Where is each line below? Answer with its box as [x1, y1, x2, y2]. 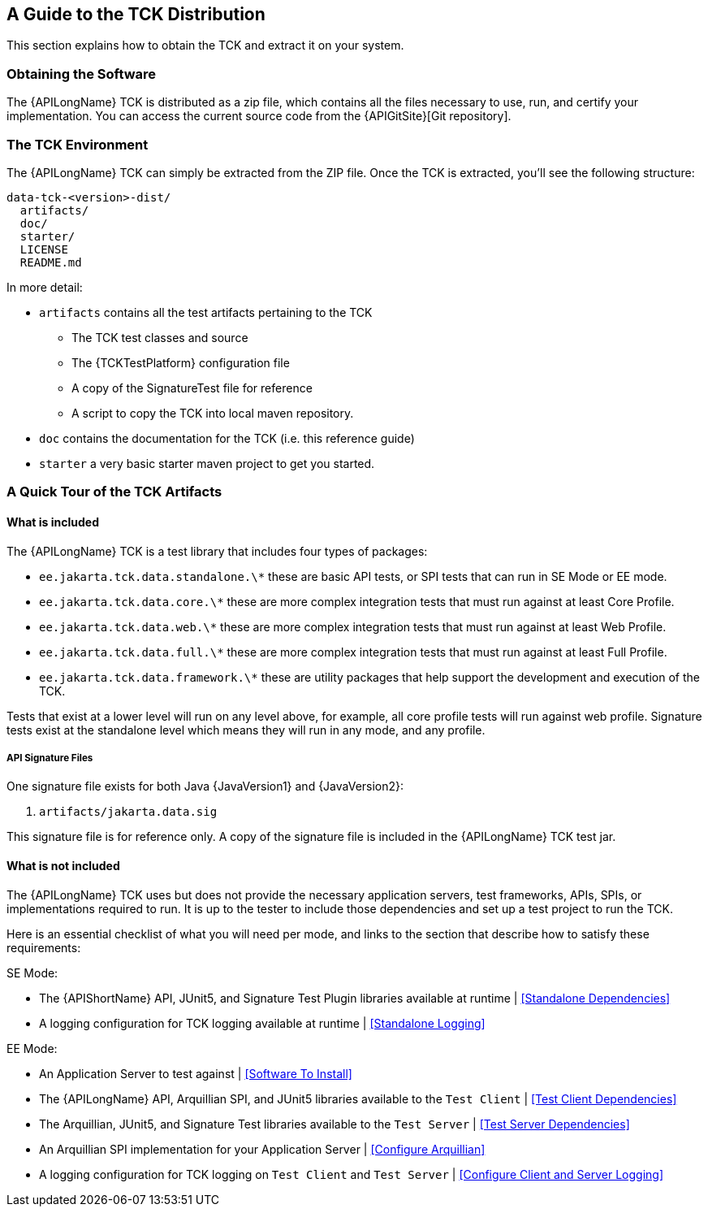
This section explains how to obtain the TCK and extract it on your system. [6, 38, 404, 53]
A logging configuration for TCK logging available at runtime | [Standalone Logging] [39, 1016, 486, 1030]
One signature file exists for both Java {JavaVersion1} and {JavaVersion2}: [6, 779, 404, 794]
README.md [19, 255, 82, 269]
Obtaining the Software [6, 65, 157, 82]
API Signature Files [6, 752, 93, 764]
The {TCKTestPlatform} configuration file [71, 355, 290, 370]
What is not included [6, 858, 120, 873]
